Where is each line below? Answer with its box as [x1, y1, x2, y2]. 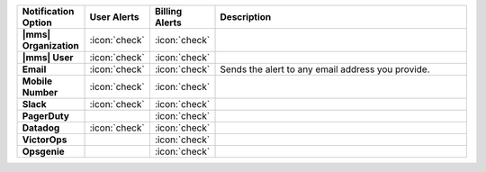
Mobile [22, 75, 53, 87]
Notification [22, 5, 75, 17]
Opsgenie [22, 145, 65, 158]
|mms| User [22, 51, 74, 63]
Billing [154, 5, 183, 17]
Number [22, 86, 58, 98]
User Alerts [89, 11, 139, 23]
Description [220, 11, 272, 23]
